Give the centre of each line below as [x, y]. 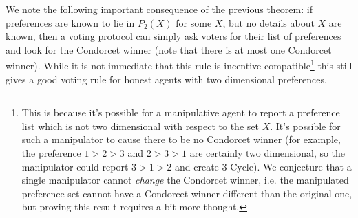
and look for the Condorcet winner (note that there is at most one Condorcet [169, 49]
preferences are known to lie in [70, 22]
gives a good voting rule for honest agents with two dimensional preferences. [166, 79]
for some [194, 22]
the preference [51, 153]
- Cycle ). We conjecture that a [289, 166]
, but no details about [268, 22]
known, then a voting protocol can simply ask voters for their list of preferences [173, 36]
